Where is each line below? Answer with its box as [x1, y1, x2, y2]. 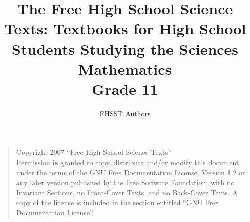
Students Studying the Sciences [11, 38, 239, 59]
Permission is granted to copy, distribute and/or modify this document [16, 157, 239, 168]
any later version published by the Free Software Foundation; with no [16, 177, 235, 188]
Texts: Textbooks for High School [4, 18, 246, 39]
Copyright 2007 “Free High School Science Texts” [16, 147, 172, 157]
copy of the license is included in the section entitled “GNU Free [16, 197, 219, 208]
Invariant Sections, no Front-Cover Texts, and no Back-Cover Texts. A [16, 187, 238, 197]
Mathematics [78, 58, 172, 79]
